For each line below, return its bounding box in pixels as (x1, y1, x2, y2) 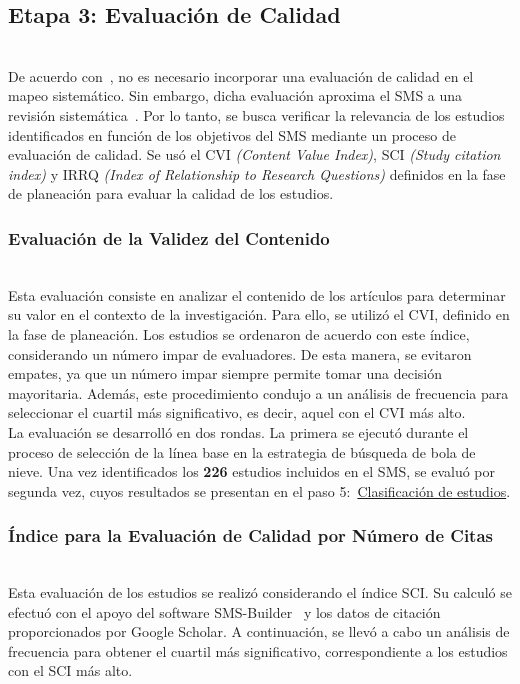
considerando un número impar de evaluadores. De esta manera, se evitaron (8, 343, 472, 364)
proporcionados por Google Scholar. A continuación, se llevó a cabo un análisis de (8, 621, 510, 642)
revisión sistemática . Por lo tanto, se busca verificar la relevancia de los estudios (8, 104, 505, 125)
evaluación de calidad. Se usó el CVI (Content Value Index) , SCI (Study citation (8, 144, 501, 165)
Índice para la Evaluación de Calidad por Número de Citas (8, 523, 493, 548)
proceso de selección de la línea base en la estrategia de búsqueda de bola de (8, 441, 476, 462)
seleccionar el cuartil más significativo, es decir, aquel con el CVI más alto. (8, 402, 466, 423)
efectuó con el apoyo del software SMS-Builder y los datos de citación (8, 601, 441, 622)
